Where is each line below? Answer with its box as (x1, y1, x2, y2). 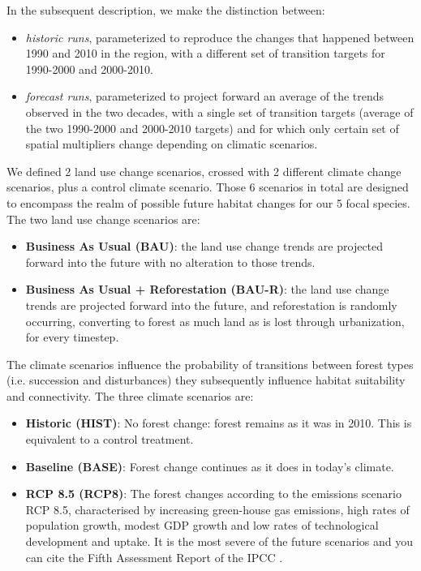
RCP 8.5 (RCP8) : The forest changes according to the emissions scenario (25, 485, 402, 502)
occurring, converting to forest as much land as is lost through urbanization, (25, 312, 405, 329)
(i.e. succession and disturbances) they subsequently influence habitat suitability (6, 371, 406, 389)
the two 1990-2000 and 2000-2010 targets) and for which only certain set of (25, 119, 399, 136)
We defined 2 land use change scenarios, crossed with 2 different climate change (6, 162, 402, 179)
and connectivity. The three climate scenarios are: (6, 387, 254, 404)
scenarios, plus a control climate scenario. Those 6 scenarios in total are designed (6, 178, 409, 195)
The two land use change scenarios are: (6, 210, 200, 227)
